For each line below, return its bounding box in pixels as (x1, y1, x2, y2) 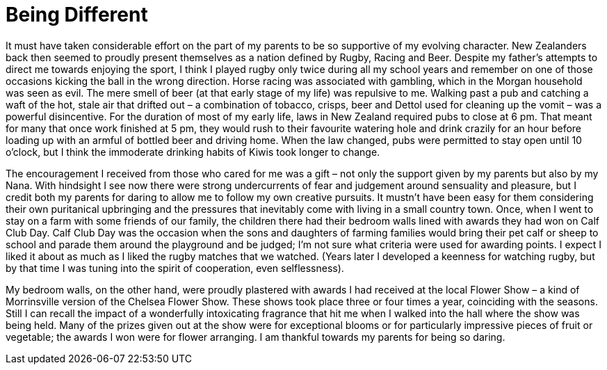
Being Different (6, 3, 148, 26)
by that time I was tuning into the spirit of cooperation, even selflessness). (6, 262, 344, 274)
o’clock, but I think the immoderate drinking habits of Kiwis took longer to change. (6, 145, 380, 158)
